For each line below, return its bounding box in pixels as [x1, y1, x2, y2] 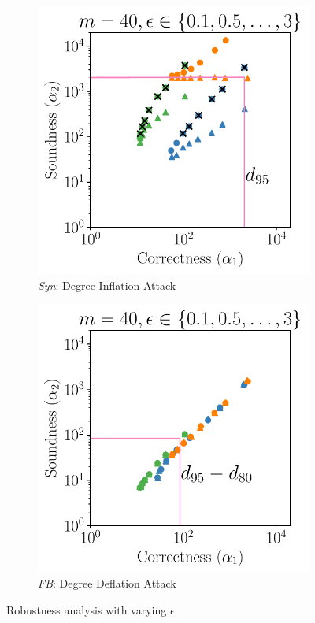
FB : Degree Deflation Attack [38, 575, 176, 591]
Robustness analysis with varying [6, 601, 167, 617]
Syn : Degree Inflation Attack [38, 276, 176, 293]
